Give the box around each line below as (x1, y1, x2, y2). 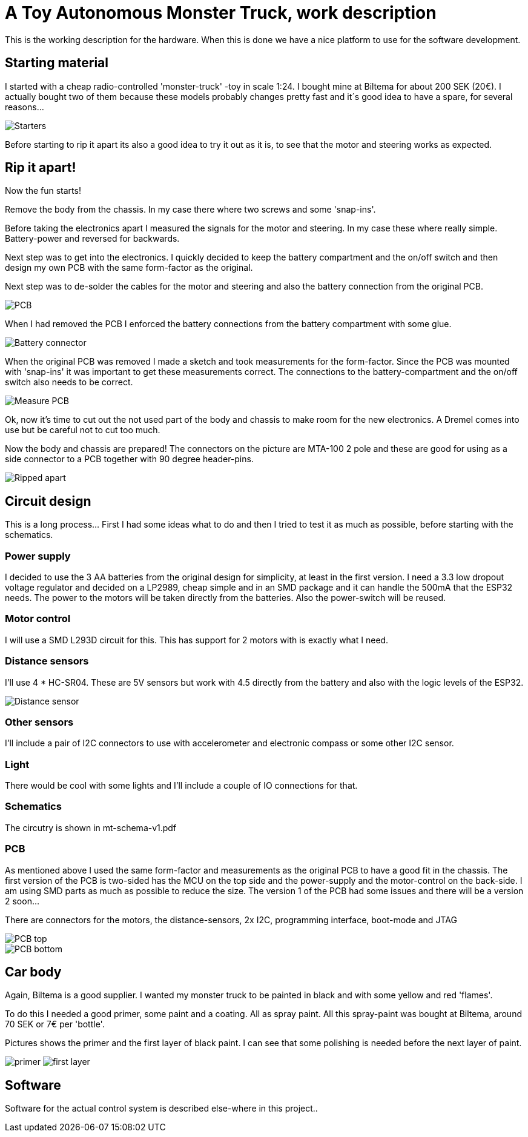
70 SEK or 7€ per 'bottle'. (5, 1019, 105, 1030)
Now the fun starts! (5, 185, 81, 196)
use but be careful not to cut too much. (5, 425, 160, 436)
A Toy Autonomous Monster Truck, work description (5, 2, 437, 23)
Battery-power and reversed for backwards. (5, 233, 180, 244)
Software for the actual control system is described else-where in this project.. (5, 1103, 318, 1114)
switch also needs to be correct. (5, 377, 133, 388)
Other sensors (5, 715, 74, 728)
